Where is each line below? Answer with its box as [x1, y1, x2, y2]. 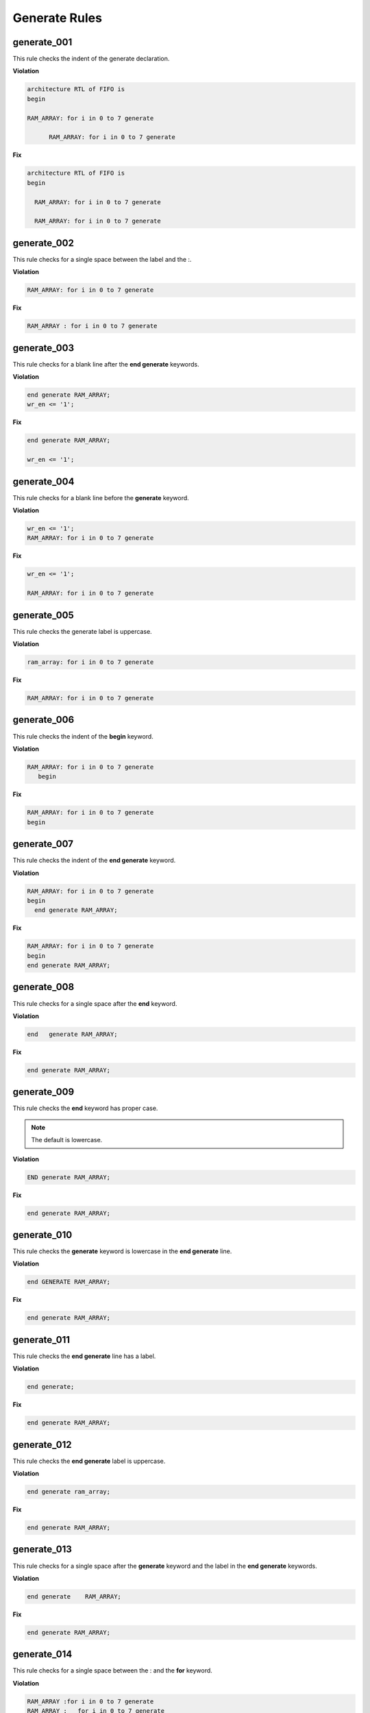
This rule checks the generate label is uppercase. [12, 627, 152, 635]
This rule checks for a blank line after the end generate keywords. [12, 360, 200, 368]
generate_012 [12, 1439, 72, 1451]
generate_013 [12, 1544, 72, 1555]
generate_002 [12, 237, 75, 249]
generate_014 [12, 1649, 73, 1660]
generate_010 [12, 1229, 73, 1240]
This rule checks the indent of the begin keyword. [12, 732, 153, 740]
